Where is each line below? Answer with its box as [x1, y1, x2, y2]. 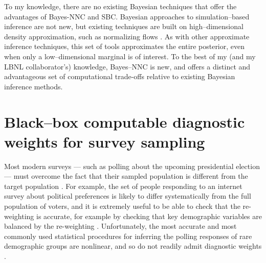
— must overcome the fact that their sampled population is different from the [4, 171, 248, 181]
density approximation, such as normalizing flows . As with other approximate [4, 31, 250, 41]
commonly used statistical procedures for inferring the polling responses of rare [4, 230, 252, 241]
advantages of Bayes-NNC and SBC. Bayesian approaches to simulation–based [4, 11, 250, 21]
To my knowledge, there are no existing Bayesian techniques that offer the [4, 1, 237, 11]
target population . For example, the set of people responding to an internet [4, 180, 242, 191]
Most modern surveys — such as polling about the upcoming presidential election [4, 160, 260, 171]
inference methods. [4, 81, 63, 91]
